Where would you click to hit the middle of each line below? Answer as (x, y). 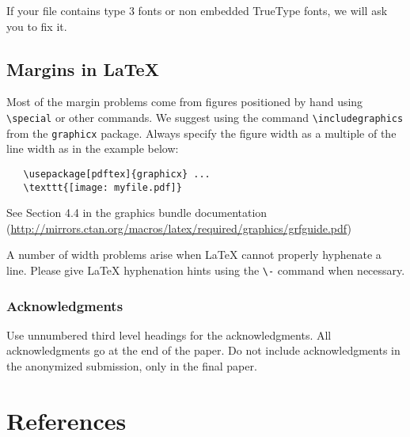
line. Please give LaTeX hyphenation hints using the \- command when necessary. (206, 270)
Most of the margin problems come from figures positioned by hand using (185, 102)
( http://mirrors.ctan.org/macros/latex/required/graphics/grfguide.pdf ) (179, 228)
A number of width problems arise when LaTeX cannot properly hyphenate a (194, 255)
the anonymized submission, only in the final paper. (132, 366)
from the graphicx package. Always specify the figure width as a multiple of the (201, 133)
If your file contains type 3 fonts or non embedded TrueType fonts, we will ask (197, 10)
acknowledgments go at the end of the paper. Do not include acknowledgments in (203, 350)
